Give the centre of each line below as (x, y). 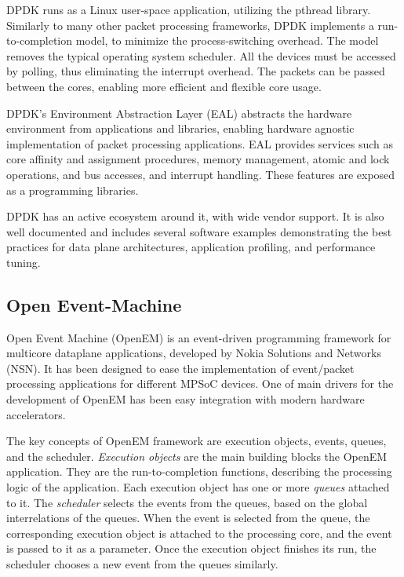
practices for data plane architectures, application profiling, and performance (191, 247)
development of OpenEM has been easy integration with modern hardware (186, 399)
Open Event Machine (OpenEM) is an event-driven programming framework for (199, 337)
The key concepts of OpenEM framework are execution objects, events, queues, (197, 441)
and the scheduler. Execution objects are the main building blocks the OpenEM (197, 456)
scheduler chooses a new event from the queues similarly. (142, 564)
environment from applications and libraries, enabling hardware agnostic (180, 128)
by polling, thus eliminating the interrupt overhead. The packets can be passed (196, 71)
